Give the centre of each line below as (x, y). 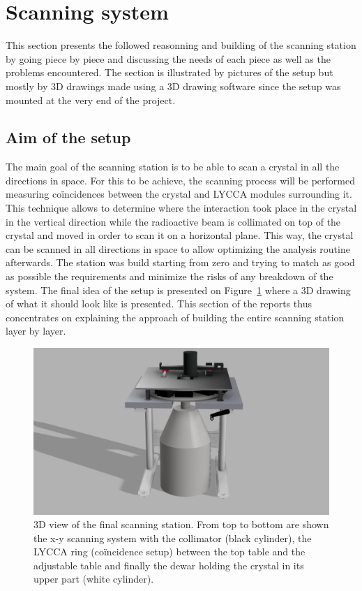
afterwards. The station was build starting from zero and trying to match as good (180, 262)
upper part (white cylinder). (94, 579)
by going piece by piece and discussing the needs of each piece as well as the (168, 58)
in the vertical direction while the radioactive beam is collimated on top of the (173, 221)
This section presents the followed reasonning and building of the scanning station (181, 45)
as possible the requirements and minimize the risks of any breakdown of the (169, 276)
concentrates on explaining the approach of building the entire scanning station (175, 317)
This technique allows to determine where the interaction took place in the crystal (181, 208)
